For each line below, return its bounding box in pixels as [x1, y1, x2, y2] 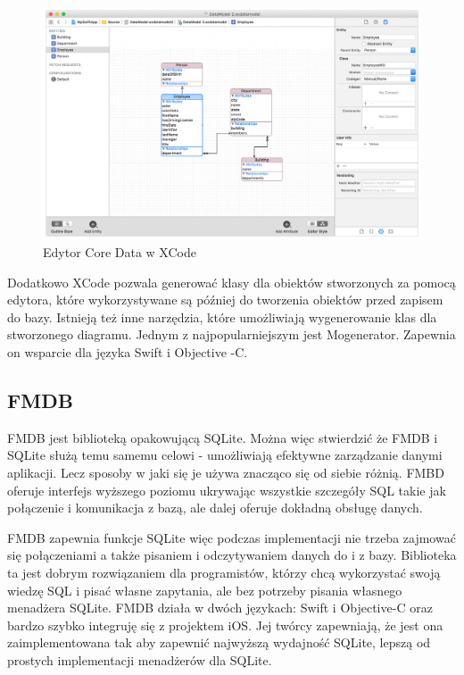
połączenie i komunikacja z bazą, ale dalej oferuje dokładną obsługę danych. [7, 498, 423, 517]
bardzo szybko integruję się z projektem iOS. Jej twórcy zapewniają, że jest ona [7, 615, 443, 634]
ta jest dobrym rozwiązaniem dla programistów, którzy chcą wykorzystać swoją [7, 562, 441, 581]
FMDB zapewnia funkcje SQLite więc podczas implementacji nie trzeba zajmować [7, 528, 456, 546]
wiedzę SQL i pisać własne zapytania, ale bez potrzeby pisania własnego [7, 580, 402, 599]
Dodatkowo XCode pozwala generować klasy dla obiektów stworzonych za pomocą [7, 272, 456, 291]
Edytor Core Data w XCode [43, 243, 196, 262]
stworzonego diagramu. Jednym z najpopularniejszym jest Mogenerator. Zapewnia [7, 325, 456, 344]
